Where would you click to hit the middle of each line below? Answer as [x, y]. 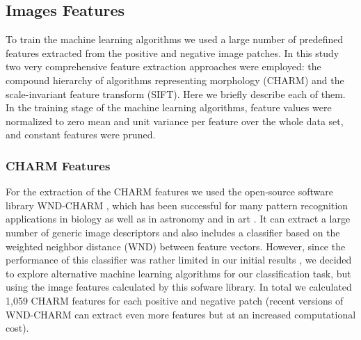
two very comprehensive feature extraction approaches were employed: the [163, 66]
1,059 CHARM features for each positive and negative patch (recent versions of [175, 300]
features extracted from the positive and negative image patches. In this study [173, 52]
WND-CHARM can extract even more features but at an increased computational [181, 314]
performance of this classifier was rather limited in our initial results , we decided [179, 260]
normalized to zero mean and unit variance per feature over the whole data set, [175, 121]
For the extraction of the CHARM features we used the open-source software [170, 192]
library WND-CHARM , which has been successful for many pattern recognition [177, 205]
